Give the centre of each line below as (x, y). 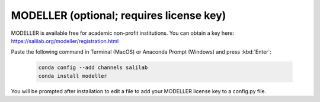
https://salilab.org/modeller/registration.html (65, 41)
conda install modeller (73, 76)
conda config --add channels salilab (93, 68)
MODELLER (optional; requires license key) (119, 15)
